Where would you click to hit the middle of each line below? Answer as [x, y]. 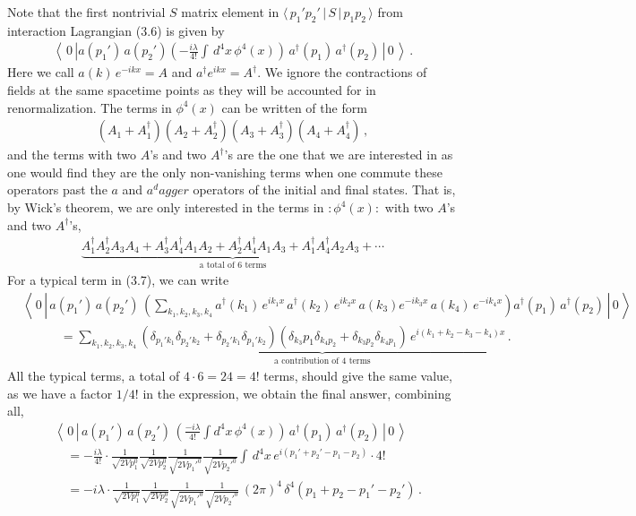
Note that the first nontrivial [86, 12]
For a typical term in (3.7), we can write [118, 279]
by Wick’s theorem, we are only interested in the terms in [166, 207]
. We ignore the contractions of [342, 72]
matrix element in [230, 12]
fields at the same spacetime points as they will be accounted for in [192, 90]
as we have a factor [60, 393]
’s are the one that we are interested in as [339, 155]
